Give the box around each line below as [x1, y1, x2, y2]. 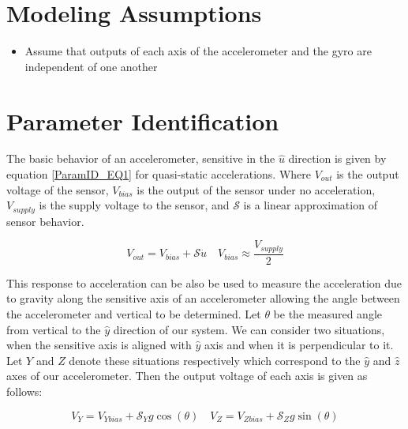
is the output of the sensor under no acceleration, [137, 181, 376, 198]
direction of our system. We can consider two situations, [113, 321, 385, 337]
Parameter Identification [6, 104, 279, 137]
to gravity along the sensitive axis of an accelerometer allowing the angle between [6, 290, 400, 307]
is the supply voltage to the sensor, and [39, 197, 230, 213]
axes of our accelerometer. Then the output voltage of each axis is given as [6, 367, 368, 384]
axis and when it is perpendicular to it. [204, 337, 394, 353]
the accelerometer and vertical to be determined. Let [6, 305, 261, 322]
